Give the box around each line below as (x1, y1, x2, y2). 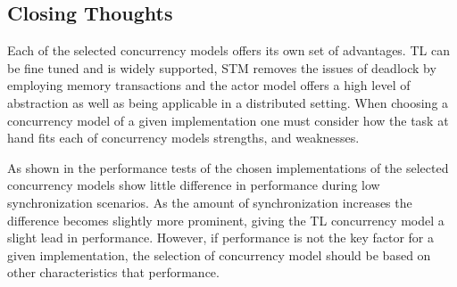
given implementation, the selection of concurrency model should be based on (7, 245, 431, 264)
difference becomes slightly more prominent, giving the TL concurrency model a (7, 210, 445, 229)
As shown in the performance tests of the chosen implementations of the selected (7, 158, 449, 176)
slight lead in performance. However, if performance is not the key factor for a (7, 228, 434, 247)
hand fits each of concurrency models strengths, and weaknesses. (7, 128, 360, 147)
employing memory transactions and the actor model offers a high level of (7, 76, 411, 94)
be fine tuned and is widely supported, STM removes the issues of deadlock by (7, 58, 436, 77)
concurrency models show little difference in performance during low (7, 176, 380, 194)
